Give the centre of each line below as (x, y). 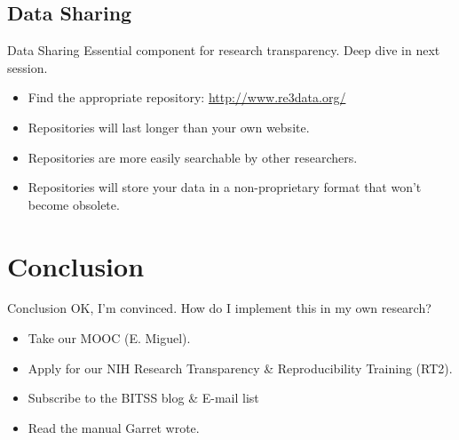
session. (28, 67)
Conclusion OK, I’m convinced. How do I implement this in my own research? (219, 308)
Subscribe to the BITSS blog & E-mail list (143, 398)
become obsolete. (74, 204)
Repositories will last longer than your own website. (169, 127)
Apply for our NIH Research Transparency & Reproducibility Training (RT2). (240, 368)
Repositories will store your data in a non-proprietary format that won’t (225, 187)
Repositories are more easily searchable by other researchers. (193, 157)
